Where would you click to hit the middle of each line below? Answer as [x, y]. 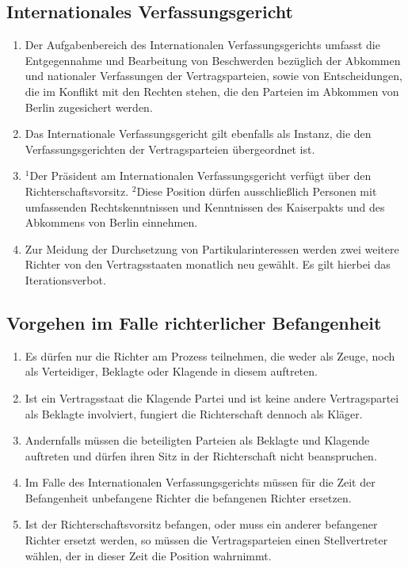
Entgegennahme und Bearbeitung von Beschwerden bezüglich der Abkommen [213, 60]
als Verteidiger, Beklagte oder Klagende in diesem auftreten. [171, 371]
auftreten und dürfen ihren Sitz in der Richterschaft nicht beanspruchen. [201, 455]
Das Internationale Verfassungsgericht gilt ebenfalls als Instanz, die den [198, 134]
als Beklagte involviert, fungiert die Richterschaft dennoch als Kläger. [194, 413]
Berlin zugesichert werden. [89, 107]
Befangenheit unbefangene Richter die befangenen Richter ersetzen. [188, 497]
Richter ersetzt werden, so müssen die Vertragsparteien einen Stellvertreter [206, 540]
